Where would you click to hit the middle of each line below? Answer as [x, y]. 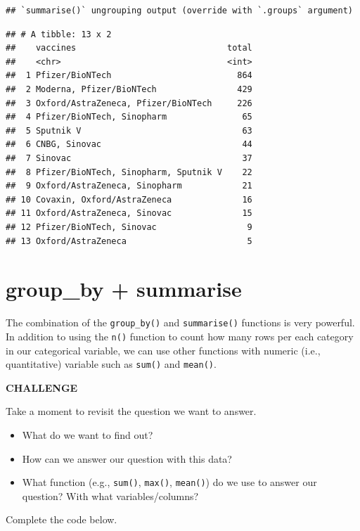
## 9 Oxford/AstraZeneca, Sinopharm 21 [129, 186]
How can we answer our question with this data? [127, 458]
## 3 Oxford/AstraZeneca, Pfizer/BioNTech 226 [129, 103]
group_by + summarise [124, 289]
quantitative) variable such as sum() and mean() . [111, 364]
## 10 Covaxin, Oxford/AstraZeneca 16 [129, 199]
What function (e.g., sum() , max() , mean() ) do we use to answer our [169, 482]
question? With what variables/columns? [110, 495]
